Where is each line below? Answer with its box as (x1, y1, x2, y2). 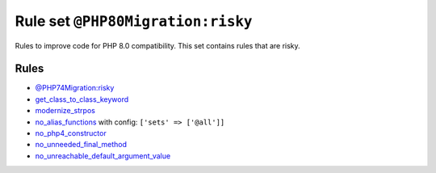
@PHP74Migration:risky (35, 83, 115, 93)
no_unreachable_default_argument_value (35, 150, 171, 161)
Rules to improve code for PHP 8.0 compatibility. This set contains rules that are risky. (15, 40, 300, 50)
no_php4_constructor (35, 129, 107, 138)
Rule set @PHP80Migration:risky (15, 12, 253, 30)
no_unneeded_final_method (35, 140, 128, 150)
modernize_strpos (35, 106, 96, 116)
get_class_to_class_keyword (35, 94, 129, 104)
